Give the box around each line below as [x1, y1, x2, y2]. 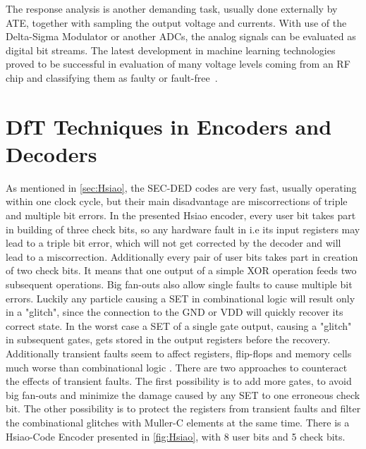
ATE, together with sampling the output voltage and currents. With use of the [6, 15, 347, 30]
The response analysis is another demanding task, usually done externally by [6, 1, 338, 16]
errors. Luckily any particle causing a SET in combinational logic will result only [6, 290, 355, 305]
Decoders [6, 139, 97, 168]
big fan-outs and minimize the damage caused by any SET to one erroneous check [6, 387, 360, 402]
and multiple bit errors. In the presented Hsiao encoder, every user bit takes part [6, 208, 356, 223]
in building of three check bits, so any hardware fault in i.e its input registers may [6, 221, 360, 236]
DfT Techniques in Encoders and [6, 111, 332, 140]
